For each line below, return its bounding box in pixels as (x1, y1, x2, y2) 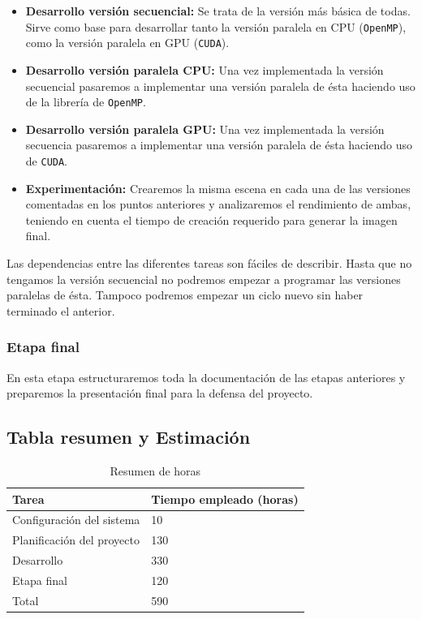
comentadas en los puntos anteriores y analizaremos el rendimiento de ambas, (25, 196, 411, 213)
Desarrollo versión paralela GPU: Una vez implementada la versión (25, 120, 385, 137)
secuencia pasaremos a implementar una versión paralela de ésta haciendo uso (25, 136, 412, 153)
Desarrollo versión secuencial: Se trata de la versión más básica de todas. (25, 2, 411, 19)
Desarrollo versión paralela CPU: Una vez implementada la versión (25, 61, 384, 78)
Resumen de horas (110, 462, 201, 479)
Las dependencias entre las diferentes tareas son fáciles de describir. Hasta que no (6, 254, 412, 271)
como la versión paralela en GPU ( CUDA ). (25, 34, 230, 51)
